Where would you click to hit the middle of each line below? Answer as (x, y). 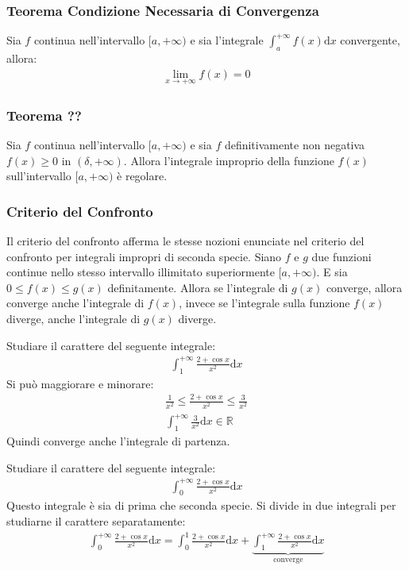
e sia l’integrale (227, 40)
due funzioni (341, 256)
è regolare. (142, 176)
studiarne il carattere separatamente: (96, 521)
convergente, (370, 40)
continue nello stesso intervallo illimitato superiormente (141, 272)
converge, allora (364, 287)
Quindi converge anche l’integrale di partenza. (118, 440)
